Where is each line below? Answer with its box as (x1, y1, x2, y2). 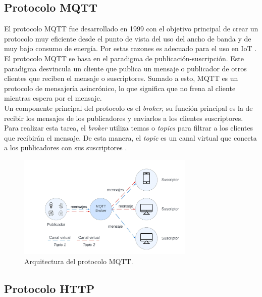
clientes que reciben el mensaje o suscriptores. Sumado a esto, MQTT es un (4, 73, 238, 83)
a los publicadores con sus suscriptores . (4, 142, 127, 153)
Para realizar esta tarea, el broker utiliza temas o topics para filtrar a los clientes (4, 122, 253, 133)
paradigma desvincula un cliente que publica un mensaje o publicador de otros (4, 63, 247, 73)
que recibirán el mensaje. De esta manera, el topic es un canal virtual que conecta (4, 132, 257, 143)
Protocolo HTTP (4, 280, 95, 296)
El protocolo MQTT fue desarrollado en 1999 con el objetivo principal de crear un (4, 23, 258, 34)
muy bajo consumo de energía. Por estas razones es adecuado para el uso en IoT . (4, 43, 257, 54)
